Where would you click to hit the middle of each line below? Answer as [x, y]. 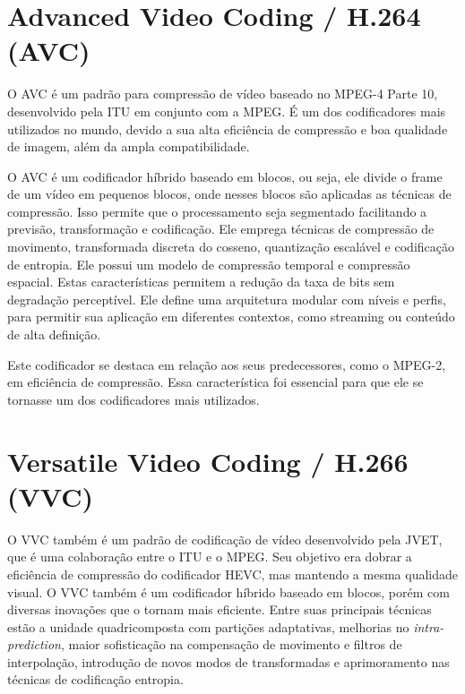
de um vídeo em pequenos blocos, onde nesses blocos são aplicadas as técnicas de [229, 194]
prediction [34, 644]
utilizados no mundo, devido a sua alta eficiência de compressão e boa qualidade [228, 129]
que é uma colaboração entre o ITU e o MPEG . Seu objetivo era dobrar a [210, 557]
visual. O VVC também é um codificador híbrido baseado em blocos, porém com [228, 591]
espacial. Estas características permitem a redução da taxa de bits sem [201, 282]
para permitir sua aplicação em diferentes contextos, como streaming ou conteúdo [231, 317]
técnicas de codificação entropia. [95, 679]
